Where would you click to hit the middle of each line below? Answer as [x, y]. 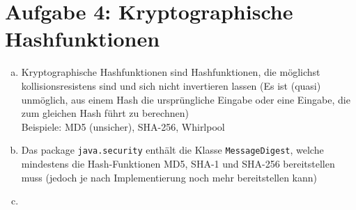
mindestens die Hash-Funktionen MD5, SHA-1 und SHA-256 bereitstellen [178, 163]
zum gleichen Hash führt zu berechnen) [105, 113]
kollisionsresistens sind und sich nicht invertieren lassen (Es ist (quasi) [171, 85]
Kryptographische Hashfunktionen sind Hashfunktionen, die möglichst [171, 72]
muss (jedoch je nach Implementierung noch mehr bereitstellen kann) [169, 177]
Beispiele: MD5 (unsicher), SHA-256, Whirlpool [123, 126]
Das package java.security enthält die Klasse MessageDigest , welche [172, 150]
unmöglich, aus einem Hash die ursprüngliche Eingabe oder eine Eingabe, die [186, 99]
